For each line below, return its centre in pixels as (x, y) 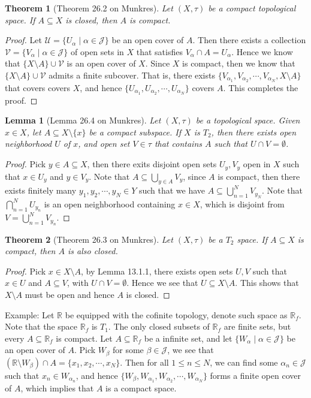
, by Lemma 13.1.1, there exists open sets (157, 271)
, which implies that (57, 388)
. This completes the (261, 87)
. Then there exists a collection (249, 40)
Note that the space (41, 326)
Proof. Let (23, 40)
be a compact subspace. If (135, 132)
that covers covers (38, 87)
